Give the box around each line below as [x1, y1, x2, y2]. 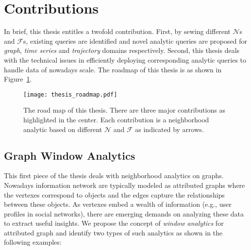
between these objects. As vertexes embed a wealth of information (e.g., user [4, 199, 232, 209]
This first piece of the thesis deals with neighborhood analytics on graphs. [4, 170, 224, 181]
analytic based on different [23, 124, 102, 134]
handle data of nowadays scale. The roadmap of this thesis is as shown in [4, 64, 222, 74]
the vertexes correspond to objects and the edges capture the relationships [4, 189, 225, 200]
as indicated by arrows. [135, 124, 204, 134]
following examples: [4, 237, 62, 247]
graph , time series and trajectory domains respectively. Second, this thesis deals [4, 45, 240, 55]
